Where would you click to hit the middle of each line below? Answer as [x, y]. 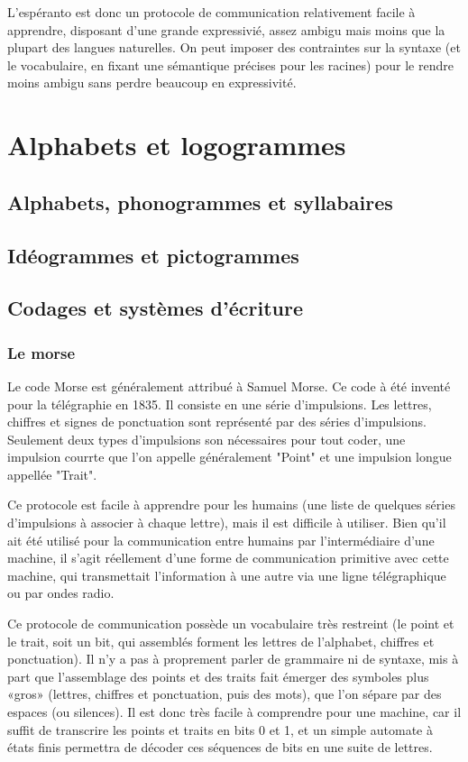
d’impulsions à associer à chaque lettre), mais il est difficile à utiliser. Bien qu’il [227, 523]
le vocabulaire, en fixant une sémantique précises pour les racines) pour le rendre [230, 64]
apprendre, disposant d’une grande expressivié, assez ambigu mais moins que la [226, 29]
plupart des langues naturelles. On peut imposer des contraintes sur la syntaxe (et [234, 47]
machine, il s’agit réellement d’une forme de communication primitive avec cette [228, 558]
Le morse [41, 352]
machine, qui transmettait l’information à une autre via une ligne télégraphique [227, 575]
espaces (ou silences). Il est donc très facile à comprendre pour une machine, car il [234, 712]
